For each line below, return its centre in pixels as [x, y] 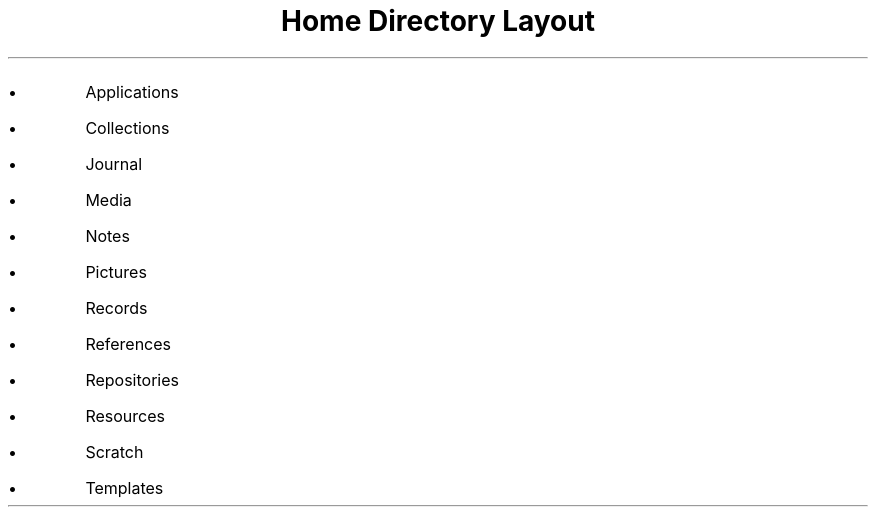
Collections [127, 127]
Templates [124, 487]
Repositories [132, 379]
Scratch [114, 451]
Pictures [116, 271]
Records [116, 307]
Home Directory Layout [438, 21]
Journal [114, 163]
